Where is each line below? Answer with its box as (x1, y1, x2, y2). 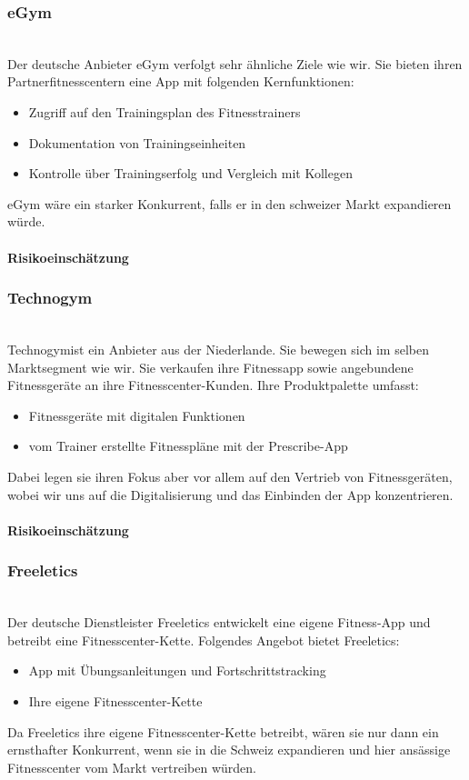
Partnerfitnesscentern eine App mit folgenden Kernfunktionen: (7, 72, 354, 91)
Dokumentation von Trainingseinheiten (28, 133, 246, 152)
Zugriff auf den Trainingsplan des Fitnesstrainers (28, 103, 301, 121)
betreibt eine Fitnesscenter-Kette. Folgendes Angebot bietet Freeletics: (7, 630, 400, 649)
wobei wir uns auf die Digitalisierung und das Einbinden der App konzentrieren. (7, 485, 454, 504)
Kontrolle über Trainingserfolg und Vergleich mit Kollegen (28, 164, 353, 183)
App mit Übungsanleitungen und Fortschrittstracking (28, 661, 326, 680)
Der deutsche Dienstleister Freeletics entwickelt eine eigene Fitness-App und (7, 613, 431, 632)
